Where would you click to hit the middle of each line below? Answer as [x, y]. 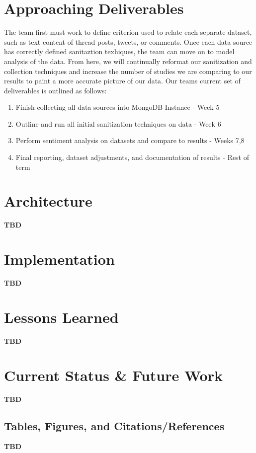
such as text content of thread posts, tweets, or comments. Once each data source [128, 41]
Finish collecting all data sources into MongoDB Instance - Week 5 [118, 107]
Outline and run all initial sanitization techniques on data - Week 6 [118, 123]
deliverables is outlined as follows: [55, 90]
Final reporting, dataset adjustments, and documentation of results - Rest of [132, 157]
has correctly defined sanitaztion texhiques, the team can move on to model [119, 51]
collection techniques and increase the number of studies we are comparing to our [128, 71]
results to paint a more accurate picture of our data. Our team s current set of [122, 81]
